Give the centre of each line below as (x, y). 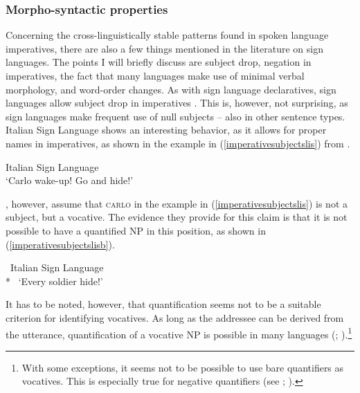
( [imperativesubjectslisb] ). (60, 244)
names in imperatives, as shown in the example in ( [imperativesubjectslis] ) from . (178, 143)
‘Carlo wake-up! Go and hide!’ (70, 180)
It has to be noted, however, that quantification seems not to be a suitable (163, 304)
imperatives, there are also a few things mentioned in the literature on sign (164, 48)
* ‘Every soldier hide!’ (54, 281)
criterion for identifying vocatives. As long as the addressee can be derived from (175, 317)
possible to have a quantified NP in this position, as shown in (136, 230)
